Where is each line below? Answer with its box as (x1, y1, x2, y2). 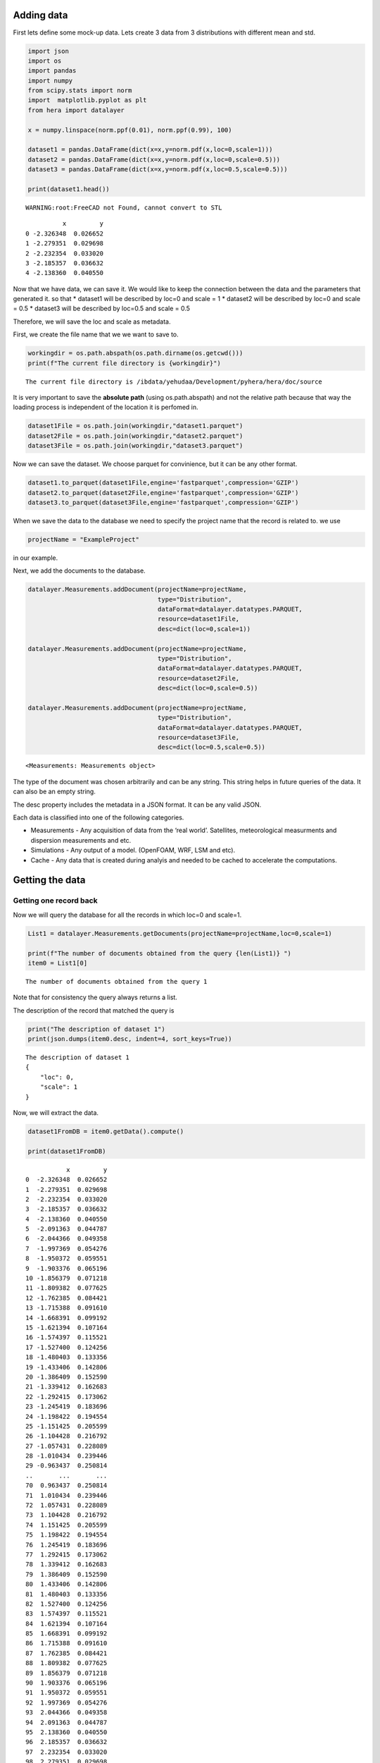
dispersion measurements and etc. (30, 836, 132, 844)
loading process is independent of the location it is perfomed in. (13, 403, 198, 412)
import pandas (27, 67, 77, 75)
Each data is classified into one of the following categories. (13, 813, 184, 822)
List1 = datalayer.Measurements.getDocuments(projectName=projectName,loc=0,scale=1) (27, 929, 332, 937)
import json (27, 47, 70, 55)
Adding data (13, 9, 68, 21)
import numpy (27, 76, 73, 85)
